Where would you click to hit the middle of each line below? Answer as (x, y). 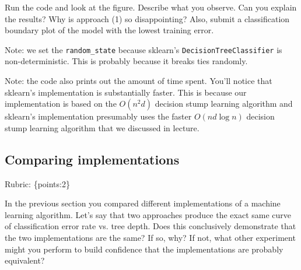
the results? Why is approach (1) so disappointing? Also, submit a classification (147, 18)
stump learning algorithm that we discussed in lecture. (102, 127)
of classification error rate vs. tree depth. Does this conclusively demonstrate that (150, 226)
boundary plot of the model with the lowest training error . (109, 30)
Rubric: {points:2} (37, 183)
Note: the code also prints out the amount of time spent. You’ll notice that (139, 81)
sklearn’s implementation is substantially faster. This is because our (126, 92)
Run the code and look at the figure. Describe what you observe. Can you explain (151, 7)
